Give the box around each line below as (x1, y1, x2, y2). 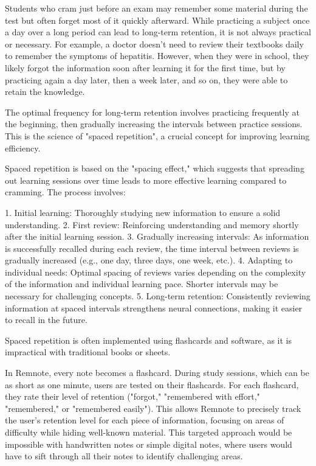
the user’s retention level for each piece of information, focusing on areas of (5, 414, 284, 426)
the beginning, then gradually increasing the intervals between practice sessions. (5, 117, 303, 130)
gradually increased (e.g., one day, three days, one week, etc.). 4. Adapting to (5, 254, 293, 266)
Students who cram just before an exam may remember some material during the (5, 2, 308, 14)
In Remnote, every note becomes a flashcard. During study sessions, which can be (5, 366, 309, 379)
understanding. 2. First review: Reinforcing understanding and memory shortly (5, 218, 299, 231)
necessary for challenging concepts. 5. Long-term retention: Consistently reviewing (5, 290, 311, 302)
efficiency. (5, 141, 41, 154)
